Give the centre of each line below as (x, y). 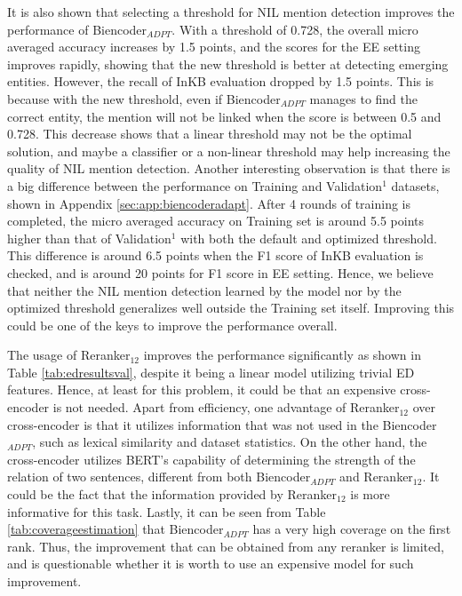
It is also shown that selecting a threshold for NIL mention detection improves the (231, 12)
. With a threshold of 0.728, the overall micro (295, 29)
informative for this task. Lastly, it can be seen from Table (167, 511)
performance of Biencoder (77, 29)
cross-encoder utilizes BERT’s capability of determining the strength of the (211, 459)
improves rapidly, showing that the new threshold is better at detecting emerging (228, 64)
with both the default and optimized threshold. (309, 238)
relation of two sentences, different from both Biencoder (159, 477)
